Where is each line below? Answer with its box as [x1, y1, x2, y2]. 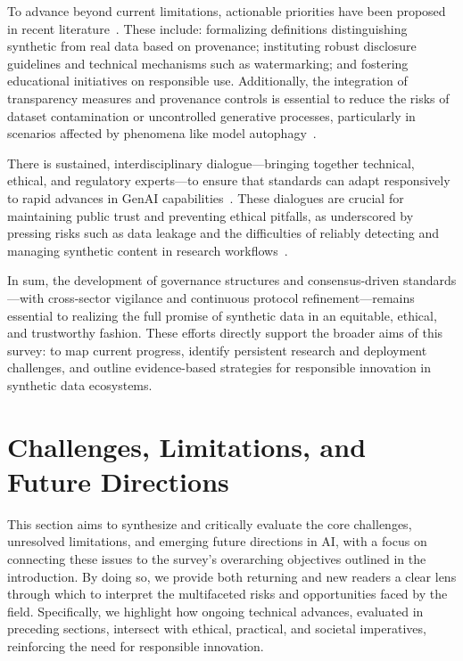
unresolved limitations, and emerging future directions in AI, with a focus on [7, 532, 427, 551]
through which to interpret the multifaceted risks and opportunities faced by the [7, 584, 448, 603]
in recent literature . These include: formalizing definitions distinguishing [7, 19, 408, 37]
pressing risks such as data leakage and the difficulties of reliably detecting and [7, 224, 440, 242]
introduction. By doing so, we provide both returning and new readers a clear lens [7, 567, 457, 585]
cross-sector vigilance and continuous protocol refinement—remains [47, 288, 415, 306]
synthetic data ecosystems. [7, 375, 153, 394]
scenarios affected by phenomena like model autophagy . [7, 124, 317, 143]
